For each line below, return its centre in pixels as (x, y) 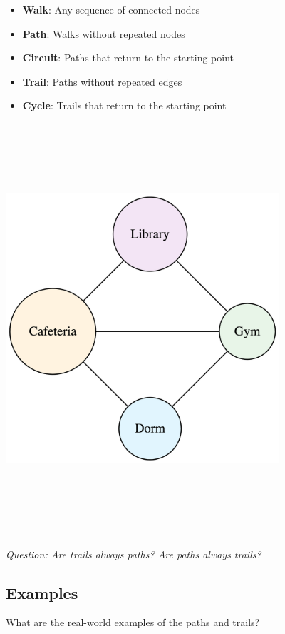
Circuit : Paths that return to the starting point (128, 57)
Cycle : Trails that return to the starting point (124, 105)
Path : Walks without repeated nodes (104, 33)
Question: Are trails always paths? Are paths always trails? (134, 554)
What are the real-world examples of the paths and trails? (133, 622)
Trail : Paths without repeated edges (102, 81)
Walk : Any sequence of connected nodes (111, 9)
